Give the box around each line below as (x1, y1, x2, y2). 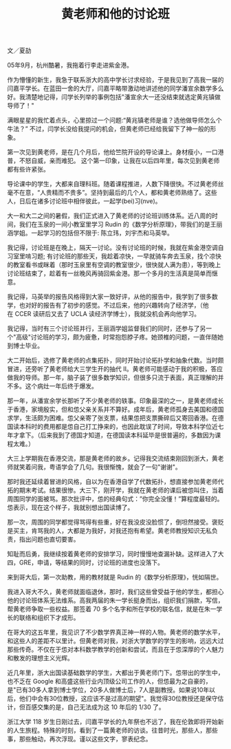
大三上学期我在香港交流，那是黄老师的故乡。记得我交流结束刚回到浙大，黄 (7, 454, 218, 463)
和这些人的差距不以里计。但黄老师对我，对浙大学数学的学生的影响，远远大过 (7, 637, 224, 645)
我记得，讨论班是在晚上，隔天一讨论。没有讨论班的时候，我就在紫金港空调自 (7, 244, 224, 252)
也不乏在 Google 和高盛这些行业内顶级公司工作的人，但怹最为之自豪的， (7, 677, 212, 686)
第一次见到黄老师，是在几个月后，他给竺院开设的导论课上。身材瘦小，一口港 (7, 148, 224, 156)
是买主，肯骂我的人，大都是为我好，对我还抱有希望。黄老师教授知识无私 (7, 527, 212, 535)
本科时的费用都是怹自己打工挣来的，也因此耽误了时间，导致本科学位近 (19, 423, 218, 431)
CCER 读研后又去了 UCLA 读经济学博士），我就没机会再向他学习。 (14, 310, 201, 318)
